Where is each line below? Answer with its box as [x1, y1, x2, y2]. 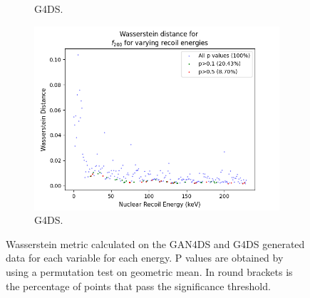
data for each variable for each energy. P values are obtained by [6, 250, 284, 265]
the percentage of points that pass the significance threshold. [6, 278, 271, 293]
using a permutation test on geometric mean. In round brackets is [6, 264, 293, 279]
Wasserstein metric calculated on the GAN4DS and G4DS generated [6, 236, 305, 251]
